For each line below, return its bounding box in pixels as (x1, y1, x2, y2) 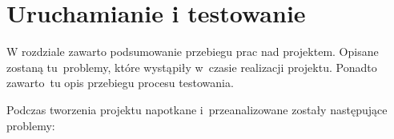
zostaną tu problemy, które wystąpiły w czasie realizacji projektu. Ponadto (6, 58, 377, 75)
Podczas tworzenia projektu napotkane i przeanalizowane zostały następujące (6, 101, 388, 117)
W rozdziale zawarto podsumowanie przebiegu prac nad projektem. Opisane (6, 43, 379, 60)
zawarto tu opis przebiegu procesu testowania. (6, 74, 234, 91)
